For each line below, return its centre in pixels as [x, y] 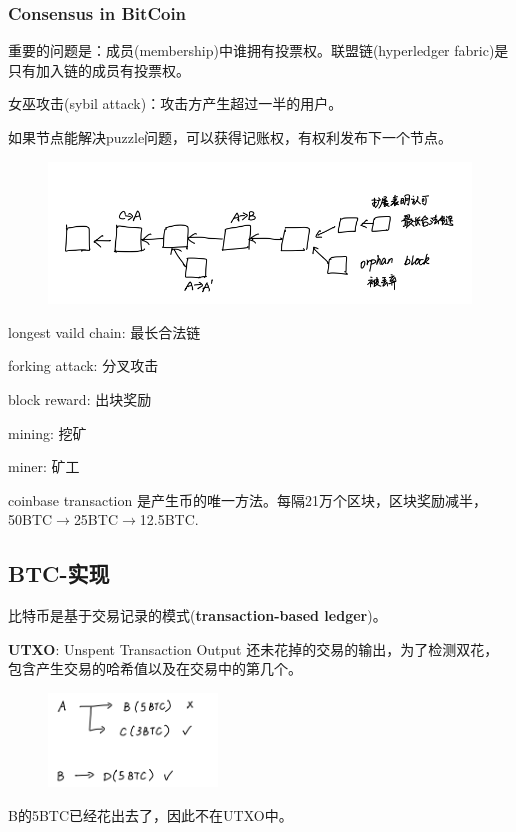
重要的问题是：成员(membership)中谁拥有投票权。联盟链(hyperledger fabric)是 [258, 50]
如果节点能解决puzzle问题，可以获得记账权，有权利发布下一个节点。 [230, 137]
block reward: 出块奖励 [80, 398]
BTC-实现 [59, 573]
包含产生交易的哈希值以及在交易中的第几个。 [155, 668]
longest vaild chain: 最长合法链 [104, 331]
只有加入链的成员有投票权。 [99, 69]
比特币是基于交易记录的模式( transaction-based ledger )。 [197, 615]
